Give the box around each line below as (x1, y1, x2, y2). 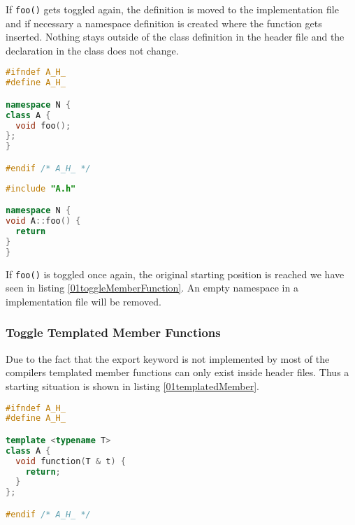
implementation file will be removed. (6, 294, 161, 308)
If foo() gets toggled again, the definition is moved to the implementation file (6, 2, 339, 16)
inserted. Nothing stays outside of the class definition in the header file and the (6, 29, 345, 44)
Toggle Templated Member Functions (6, 324, 221, 341)
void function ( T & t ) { (15, 456, 126, 466)
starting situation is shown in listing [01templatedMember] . (6, 378, 259, 393)
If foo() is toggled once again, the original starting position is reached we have (6, 266, 345, 281)
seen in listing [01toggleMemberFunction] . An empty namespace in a (6, 280, 298, 295)
